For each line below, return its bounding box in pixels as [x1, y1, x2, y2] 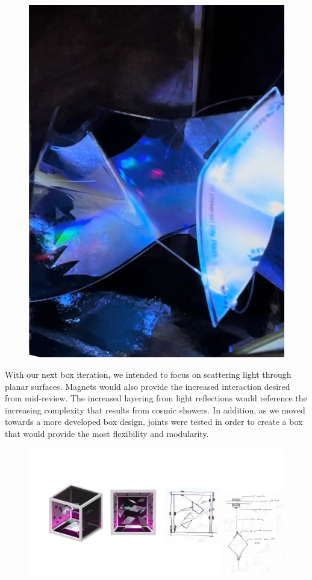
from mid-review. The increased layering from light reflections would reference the [5, 392, 307, 404]
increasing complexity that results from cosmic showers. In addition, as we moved [5, 403, 305, 416]
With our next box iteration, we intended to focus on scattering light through [5, 368, 292, 380]
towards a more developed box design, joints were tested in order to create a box [5, 415, 303, 428]
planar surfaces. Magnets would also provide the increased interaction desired [5, 380, 290, 392]
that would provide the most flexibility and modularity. [5, 427, 209, 439]
